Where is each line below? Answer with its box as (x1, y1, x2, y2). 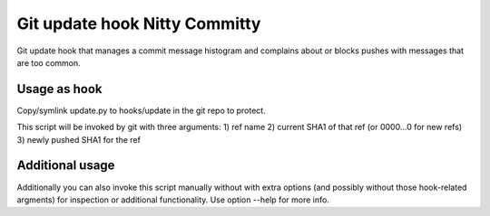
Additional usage (16, 158, 115, 174)
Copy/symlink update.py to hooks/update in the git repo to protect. (16, 105, 267, 116)
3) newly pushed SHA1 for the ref (16, 134, 141, 145)
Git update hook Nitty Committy (16, 14, 261, 33)
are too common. (16, 57, 81, 68)
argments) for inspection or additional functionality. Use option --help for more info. (16, 194, 330, 205)
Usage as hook (16, 81, 103, 97)
